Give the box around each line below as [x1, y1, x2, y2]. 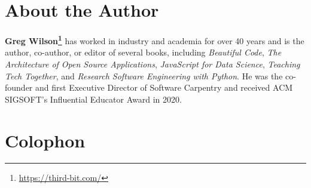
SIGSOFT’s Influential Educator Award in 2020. [5, 93, 182, 105]
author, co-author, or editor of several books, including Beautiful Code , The [5, 46, 282, 58]
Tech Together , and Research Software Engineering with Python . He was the [5, 69, 283, 82]
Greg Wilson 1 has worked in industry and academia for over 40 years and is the [5, 33, 304, 47]
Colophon [5, 128, 86, 152]
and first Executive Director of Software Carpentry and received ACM [35, 81, 293, 94]
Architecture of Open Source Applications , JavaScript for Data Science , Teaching [5, 57, 300, 70]
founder [5, 81, 33, 94]
